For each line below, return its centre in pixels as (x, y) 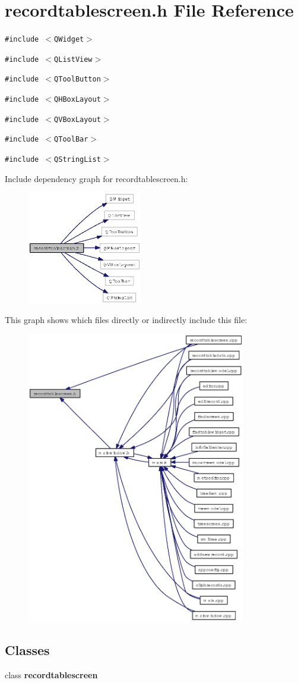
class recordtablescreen (51, 674)
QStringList (77, 160)
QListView (73, 59)
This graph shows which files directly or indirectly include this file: (126, 320)
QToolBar (71, 140)
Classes (27, 649)
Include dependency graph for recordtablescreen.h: (96, 178)
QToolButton (77, 79)
